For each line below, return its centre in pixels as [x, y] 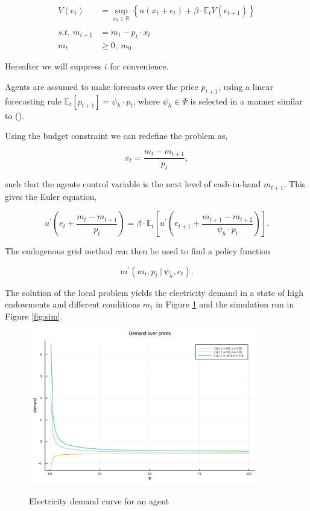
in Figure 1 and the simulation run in [225, 304]
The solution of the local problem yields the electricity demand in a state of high [154, 292]
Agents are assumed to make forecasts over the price [102, 86]
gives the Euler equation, [51, 196]
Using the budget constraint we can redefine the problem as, [116, 136]
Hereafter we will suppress [53, 66]
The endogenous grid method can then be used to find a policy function [138, 251]
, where [146, 101]
